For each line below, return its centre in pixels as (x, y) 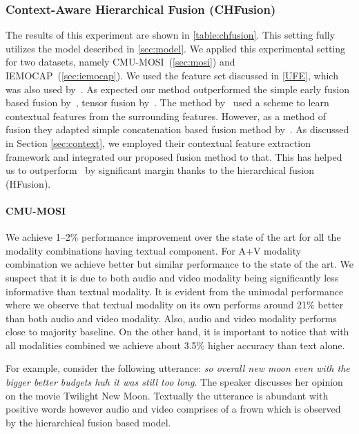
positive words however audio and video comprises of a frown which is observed (173, 409)
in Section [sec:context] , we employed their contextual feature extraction (158, 142)
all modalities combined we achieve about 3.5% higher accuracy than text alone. (175, 345)
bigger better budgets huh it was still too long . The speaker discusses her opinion (174, 382)
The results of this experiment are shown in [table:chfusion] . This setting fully (171, 35)
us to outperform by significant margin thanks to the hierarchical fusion (160, 170)
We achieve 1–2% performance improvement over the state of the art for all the (173, 237)
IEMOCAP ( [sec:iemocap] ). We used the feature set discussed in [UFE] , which (172, 75)
